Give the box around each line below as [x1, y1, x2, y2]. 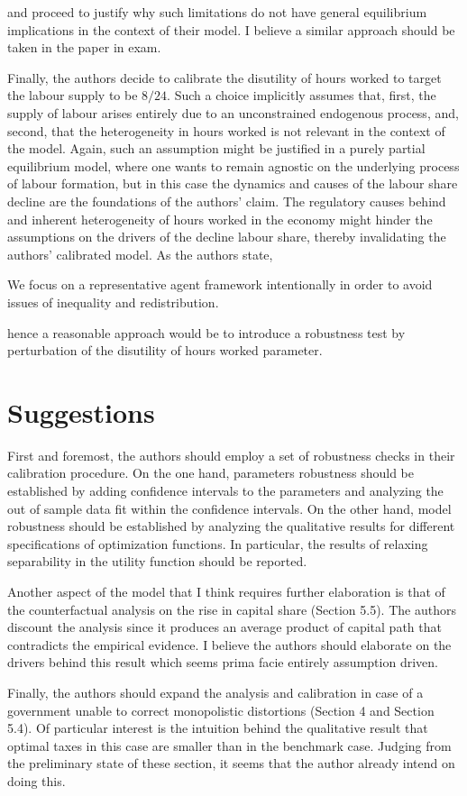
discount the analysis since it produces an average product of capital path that [7, 618, 442, 636]
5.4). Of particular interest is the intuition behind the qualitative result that [7, 718, 428, 737]
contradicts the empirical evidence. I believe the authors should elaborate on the [7, 635, 452, 654]
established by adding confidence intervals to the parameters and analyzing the [7, 481, 444, 499]
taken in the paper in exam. [7, 38, 161, 57]
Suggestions [7, 393, 155, 430]
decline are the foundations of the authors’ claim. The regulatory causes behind [7, 191, 446, 210]
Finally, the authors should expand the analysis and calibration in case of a [7, 682, 424, 701]
